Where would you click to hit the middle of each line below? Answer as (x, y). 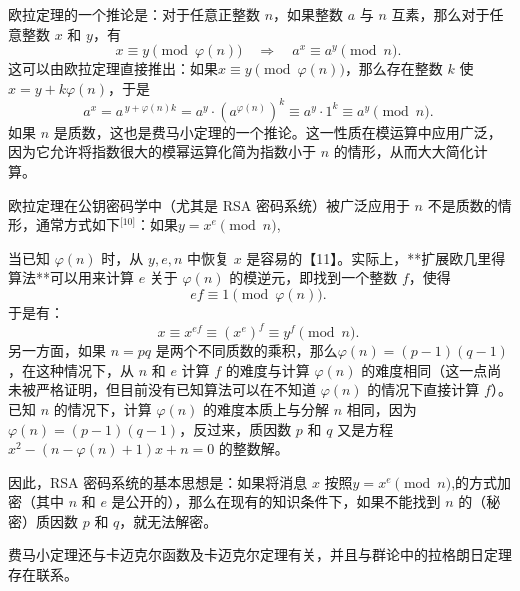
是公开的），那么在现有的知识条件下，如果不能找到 (276, 501)
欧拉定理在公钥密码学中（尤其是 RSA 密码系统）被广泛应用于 (209, 204)
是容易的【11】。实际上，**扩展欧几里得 (376, 257)
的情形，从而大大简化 (403, 151)
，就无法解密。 (168, 520)
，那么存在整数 (393, 68)
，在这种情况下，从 (71, 369)
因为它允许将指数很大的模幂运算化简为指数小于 (162, 151)
